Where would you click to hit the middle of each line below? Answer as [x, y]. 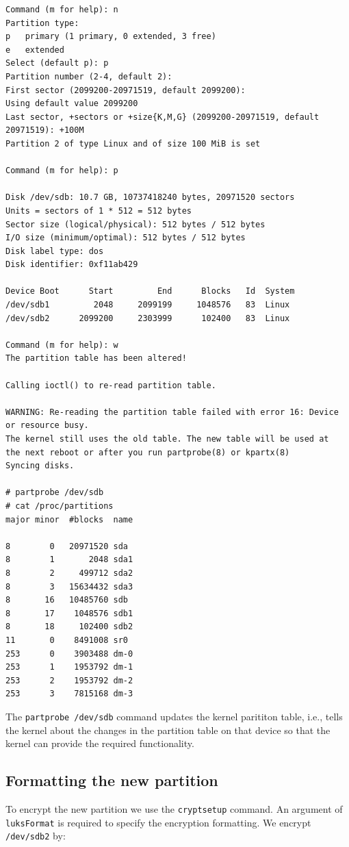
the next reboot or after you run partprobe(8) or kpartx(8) [148, 452]
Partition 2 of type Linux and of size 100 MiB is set [133, 143]
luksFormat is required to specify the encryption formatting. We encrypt [158, 822]
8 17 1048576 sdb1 [69, 613]
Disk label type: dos [55, 251]
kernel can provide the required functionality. [100, 743]
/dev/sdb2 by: [36, 836]
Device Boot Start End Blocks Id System [150, 291]
